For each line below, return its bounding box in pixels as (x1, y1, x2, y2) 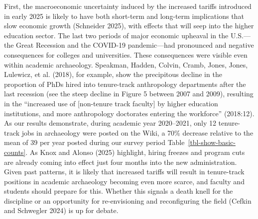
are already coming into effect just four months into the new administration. (4, 156, 237, 167)
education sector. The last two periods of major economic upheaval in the (4, 30, 229, 40)
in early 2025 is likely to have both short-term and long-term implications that (4, 10, 244, 21)
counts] (4, 146, 26, 157)
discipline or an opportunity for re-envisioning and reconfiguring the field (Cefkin (4, 195, 252, 206)
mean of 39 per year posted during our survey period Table (4, 137, 185, 147)
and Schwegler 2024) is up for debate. (4, 205, 119, 216)
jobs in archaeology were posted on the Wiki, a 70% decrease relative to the (21, 127, 254, 138)
